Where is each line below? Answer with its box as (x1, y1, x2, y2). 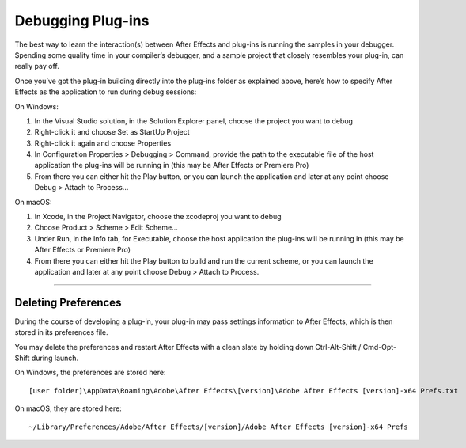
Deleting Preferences (14, 295, 122, 309)
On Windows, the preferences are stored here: (14, 368, 166, 378)
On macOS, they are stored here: (14, 404, 122, 413)
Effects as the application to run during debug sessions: (14, 87, 197, 97)
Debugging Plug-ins (14, 12, 150, 29)
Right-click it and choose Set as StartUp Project (34, 127, 190, 137)
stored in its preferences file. (14, 328, 108, 337)
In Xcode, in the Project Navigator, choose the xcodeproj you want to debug (34, 212, 282, 222)
